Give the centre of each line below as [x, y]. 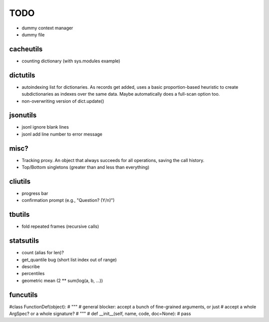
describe [31, 267]
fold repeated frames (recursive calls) [60, 226]
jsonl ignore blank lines [45, 127]
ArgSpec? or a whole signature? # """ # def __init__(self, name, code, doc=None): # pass [100, 314]
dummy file [33, 34]
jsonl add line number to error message [62, 134]
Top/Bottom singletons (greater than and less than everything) [85, 167]
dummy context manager [47, 28]
